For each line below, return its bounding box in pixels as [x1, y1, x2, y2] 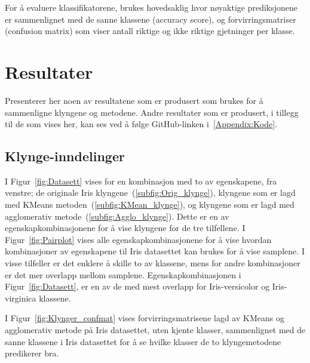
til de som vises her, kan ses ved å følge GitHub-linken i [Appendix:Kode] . [5, 118, 277, 130]
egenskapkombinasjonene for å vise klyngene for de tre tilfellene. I [5, 222, 245, 234]
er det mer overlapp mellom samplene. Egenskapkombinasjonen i [5, 268, 241, 281]
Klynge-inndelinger [5, 147, 125, 165]
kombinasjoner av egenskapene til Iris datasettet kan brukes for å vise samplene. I [5, 245, 305, 257]
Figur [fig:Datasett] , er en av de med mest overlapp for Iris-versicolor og [5, 280, 270, 293]
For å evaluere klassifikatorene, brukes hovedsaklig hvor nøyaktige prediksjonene [5, 1, 298, 13]
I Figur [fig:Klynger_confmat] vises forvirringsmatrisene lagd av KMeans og [5, 312, 284, 324]
